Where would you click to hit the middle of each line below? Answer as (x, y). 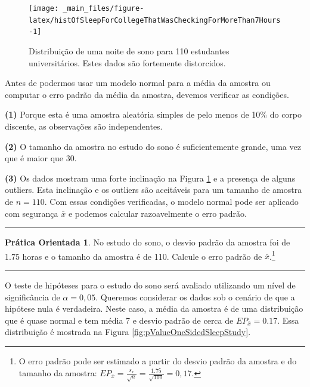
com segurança (32, 213)
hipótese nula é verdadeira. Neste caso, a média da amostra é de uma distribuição (154, 308)
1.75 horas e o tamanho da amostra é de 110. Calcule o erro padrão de (134, 256)
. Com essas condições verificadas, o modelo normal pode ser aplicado (171, 201)
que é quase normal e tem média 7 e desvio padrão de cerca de (119, 320)
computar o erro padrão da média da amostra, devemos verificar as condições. (147, 94)
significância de (32, 297)
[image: (44, 8)
